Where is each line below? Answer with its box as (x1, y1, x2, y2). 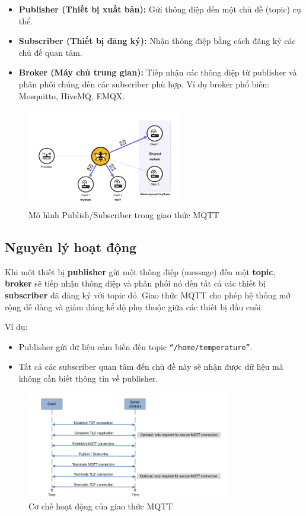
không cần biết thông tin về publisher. (18, 372, 158, 384)
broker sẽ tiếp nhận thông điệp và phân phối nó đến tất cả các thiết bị (5, 277, 266, 290)
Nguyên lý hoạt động (5, 237, 137, 256)
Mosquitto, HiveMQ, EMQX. (18, 89, 125, 102)
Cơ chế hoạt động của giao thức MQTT (28, 499, 173, 512)
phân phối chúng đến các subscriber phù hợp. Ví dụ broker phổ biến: (18, 77, 270, 90)
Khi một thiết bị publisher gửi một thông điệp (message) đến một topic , (5, 265, 276, 278)
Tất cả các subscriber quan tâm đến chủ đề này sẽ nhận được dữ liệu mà (18, 360, 283, 373)
